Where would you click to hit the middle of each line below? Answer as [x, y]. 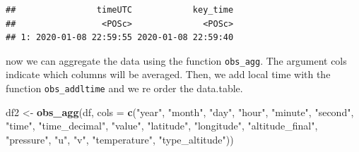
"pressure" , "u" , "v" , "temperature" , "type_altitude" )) [120, 139]
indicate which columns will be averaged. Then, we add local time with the [168, 74]
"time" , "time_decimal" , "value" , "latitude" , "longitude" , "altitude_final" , [162, 126]
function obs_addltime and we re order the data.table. [124, 88]
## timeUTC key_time [120, 10]
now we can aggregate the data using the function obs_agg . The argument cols [176, 60]
